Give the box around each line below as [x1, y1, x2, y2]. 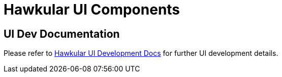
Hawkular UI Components [4, 1, 180, 18]
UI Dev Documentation [4, 27, 120, 40]
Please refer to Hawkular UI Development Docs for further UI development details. [4, 49, 278, 58]
